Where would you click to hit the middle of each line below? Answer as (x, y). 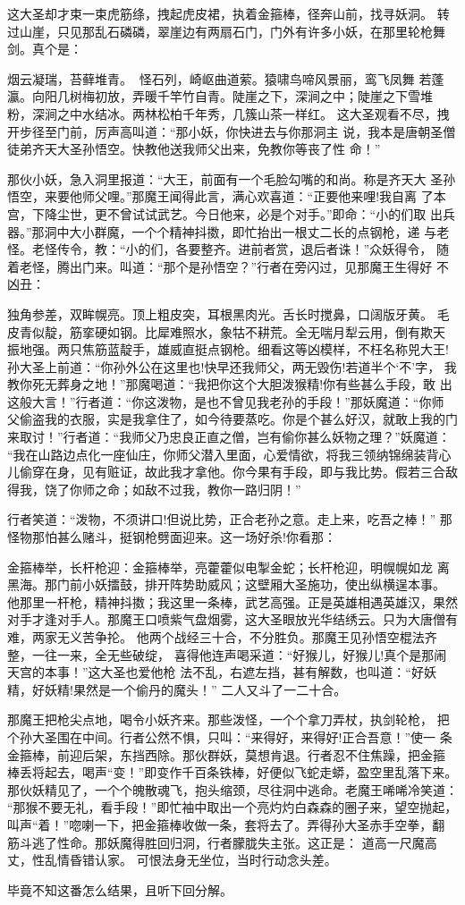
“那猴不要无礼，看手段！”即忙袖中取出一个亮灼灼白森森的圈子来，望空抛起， (232, 807)
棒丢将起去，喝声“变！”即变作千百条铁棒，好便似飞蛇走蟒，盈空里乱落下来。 (232, 772)
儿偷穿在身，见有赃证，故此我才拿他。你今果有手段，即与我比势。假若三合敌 (232, 472)
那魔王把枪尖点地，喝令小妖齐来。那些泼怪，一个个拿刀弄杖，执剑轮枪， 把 (228, 719)
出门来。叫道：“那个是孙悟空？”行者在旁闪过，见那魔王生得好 (251, 266)
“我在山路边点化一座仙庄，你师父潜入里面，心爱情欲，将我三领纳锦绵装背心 (229, 454)
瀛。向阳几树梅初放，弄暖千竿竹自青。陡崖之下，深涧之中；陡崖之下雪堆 (220, 96)
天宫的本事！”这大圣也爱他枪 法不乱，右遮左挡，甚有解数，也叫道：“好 (216, 672)
